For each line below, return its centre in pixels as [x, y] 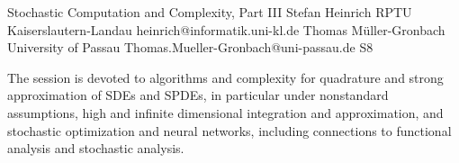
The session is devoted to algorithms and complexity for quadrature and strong [225, 77]
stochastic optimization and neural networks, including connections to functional [229, 130]
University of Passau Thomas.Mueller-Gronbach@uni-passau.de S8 [190, 47]
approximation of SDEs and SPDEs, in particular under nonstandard [198, 95]
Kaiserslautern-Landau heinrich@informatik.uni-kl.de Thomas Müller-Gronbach [226, 29]
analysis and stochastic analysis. [96, 148]
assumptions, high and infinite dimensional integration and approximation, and [225, 112]
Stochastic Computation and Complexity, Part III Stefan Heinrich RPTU [210, 12]
